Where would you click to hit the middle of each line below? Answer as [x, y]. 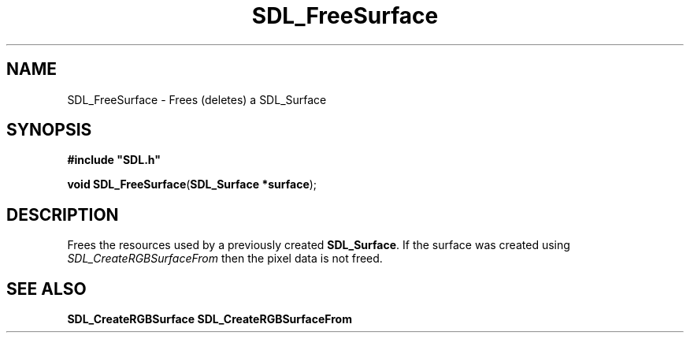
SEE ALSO [46, 289]
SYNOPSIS [49, 130]
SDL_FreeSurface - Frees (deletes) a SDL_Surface [197, 99]
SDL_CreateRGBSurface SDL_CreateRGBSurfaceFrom [210, 319]
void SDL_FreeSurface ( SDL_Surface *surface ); [192, 184]
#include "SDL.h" [114, 160]
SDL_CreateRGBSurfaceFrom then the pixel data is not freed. [225, 259]
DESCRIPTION [63, 214]
